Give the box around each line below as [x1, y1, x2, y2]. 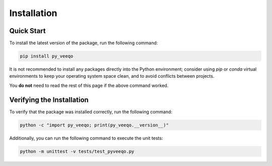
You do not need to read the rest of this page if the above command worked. [9, 82, 169, 88]
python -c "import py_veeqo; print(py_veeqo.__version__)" [20, 122, 169, 128]
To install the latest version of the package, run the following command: [9, 40, 158, 46]
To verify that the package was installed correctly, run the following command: [9, 108, 172, 115]
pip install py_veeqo [20, 53, 74, 59]
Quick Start [9, 27, 46, 35]
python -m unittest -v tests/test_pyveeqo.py [20, 148, 134, 154]
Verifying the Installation [9, 95, 89, 104]
